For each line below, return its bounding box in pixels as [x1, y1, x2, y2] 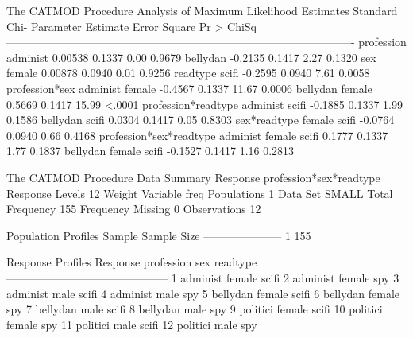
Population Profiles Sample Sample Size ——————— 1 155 [6, 227, 311, 243]
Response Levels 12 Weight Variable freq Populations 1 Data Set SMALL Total [6, 185, 393, 201]
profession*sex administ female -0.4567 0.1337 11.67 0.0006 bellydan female [6, 80, 372, 96]
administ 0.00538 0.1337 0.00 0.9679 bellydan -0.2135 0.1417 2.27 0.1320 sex [6, 49, 376, 65]
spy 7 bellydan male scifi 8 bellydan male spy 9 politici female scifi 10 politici [6, 301, 383, 317]
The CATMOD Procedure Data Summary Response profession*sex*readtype [6, 169, 380, 185]
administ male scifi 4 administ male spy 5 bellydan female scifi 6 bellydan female [6, 285, 400, 301]
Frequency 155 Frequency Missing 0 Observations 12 [6, 200, 261, 217]
